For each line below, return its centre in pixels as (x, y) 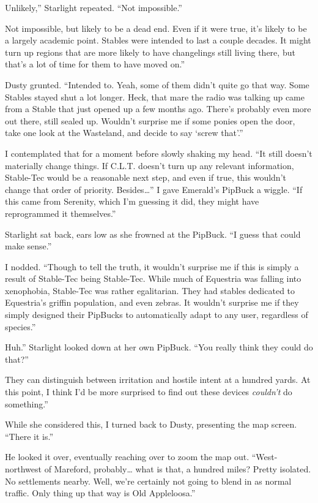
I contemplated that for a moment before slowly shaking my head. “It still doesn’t (159, 153)
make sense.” (28, 246)
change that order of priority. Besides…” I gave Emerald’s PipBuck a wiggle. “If (154, 189)
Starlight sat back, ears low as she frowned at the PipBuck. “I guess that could (153, 234)
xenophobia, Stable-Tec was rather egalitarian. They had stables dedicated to (150, 290)
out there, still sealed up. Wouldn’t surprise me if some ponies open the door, (150, 120)
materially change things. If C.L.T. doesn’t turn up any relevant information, (150, 165)
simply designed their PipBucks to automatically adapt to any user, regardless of (157, 315)
